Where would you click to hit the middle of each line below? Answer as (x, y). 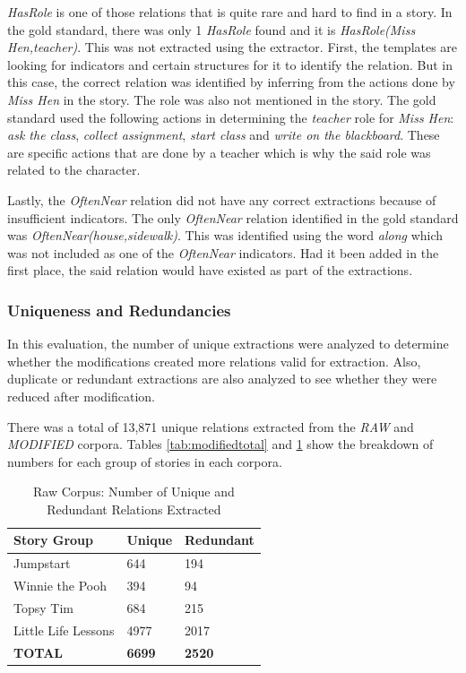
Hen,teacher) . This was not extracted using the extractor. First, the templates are (233, 47)
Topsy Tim (43, 608)
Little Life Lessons (64, 630)
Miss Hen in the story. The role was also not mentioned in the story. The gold (222, 99)
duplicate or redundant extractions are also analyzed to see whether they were (222, 379)
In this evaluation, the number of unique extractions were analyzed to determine (228, 344)
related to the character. (74, 170)
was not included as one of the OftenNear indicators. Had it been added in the (223, 252)
